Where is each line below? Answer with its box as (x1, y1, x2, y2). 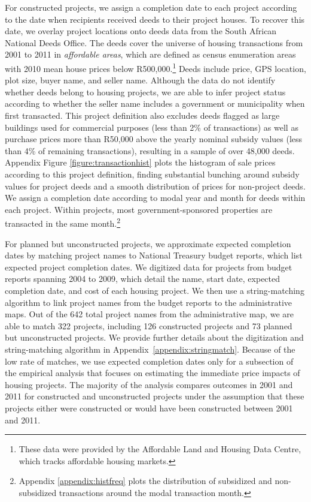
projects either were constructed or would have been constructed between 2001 (5, 401, 293, 414)
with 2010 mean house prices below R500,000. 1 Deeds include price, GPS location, (5, 60, 306, 74)
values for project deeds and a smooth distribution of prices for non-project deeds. (5, 179, 306, 192)
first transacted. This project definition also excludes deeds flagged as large (5, 109, 280, 121)
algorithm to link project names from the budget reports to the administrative (5, 296, 292, 308)
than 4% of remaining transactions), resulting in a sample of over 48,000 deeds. (5, 144, 295, 157)
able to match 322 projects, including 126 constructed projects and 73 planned (5, 319, 292, 332)
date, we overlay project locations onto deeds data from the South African (5, 25, 277, 37)
